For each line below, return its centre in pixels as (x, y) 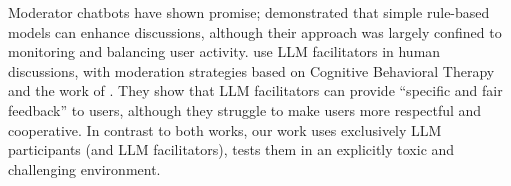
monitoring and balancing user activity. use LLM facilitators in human (224, 51)
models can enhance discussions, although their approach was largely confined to (255, 31)
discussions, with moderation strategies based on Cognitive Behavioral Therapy (251, 70)
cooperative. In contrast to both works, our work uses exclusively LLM (225, 129)
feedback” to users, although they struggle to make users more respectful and (245, 109)
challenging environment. (84, 168)
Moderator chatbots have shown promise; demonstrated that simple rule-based (249, 12)
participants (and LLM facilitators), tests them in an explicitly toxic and (231, 149)
